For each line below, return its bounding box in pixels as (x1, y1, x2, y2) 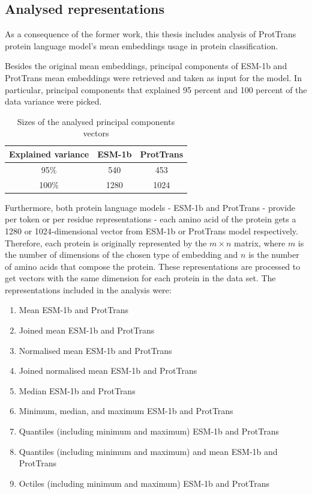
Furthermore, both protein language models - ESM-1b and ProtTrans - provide (5, 201, 296, 213)
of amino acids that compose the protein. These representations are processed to (5, 260, 301, 272)
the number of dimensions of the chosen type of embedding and (5, 248, 238, 261)
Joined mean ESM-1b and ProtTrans (19, 324, 155, 337)
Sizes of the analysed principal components (17, 115, 175, 127)
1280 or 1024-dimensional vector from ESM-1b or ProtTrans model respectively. (5, 224, 298, 237)
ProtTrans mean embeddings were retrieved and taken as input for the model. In (5, 71, 302, 84)
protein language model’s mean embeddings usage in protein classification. (5, 39, 278, 52)
